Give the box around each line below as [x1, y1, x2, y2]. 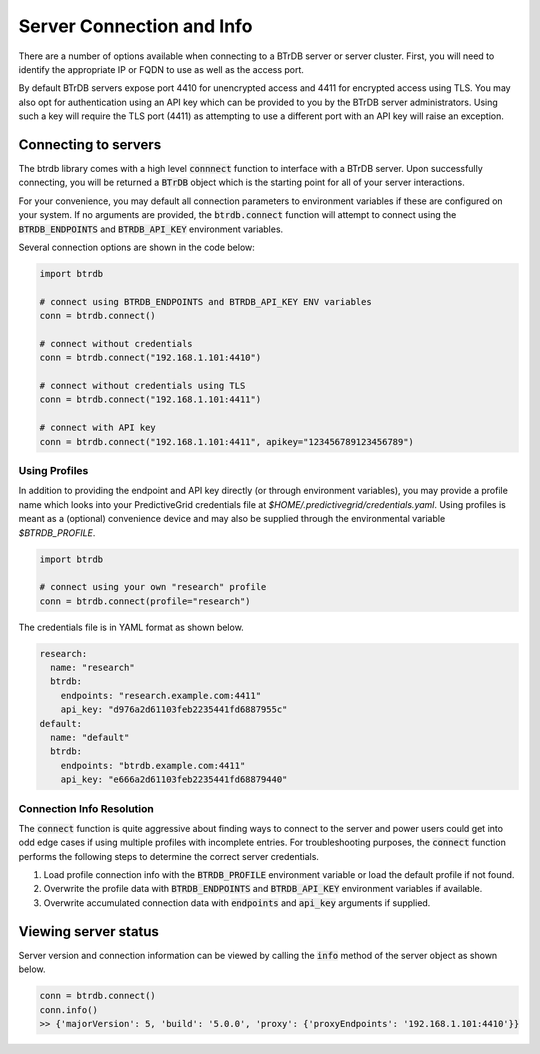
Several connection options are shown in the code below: [18, 241, 255, 253]
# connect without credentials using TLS [39, 380, 246, 392]
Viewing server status [18, 923, 160, 940]
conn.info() [39, 1004, 99, 1015]
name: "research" [50, 662, 135, 674]
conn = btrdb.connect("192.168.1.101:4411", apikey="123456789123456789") [39, 436, 415, 447]
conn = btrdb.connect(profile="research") [39, 595, 251, 607]
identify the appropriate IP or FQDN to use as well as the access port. [18, 63, 305, 75]
